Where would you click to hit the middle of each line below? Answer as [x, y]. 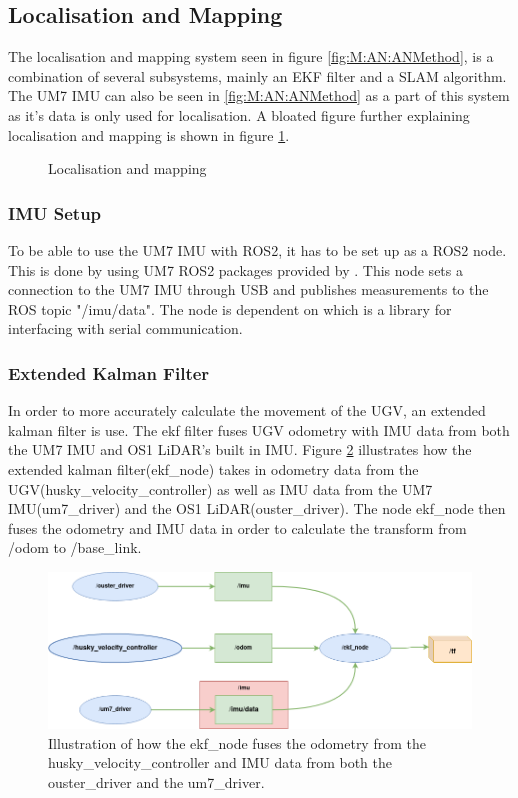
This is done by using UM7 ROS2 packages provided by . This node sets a [235, 269]
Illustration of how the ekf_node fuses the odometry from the [237, 742]
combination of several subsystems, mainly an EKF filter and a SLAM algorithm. [257, 75]
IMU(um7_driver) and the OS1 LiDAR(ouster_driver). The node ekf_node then [257, 508]
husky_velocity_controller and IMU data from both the [220, 762]
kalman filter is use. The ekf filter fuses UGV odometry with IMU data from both [259, 429]
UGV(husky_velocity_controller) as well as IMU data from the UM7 [220, 488]
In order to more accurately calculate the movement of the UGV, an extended [247, 410]
